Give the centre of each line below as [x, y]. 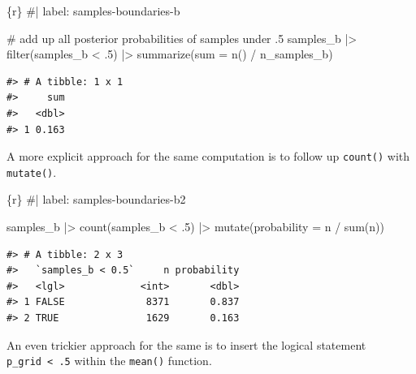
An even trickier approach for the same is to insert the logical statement [186, 344]
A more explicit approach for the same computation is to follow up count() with [208, 156]
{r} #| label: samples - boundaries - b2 [96, 199]
